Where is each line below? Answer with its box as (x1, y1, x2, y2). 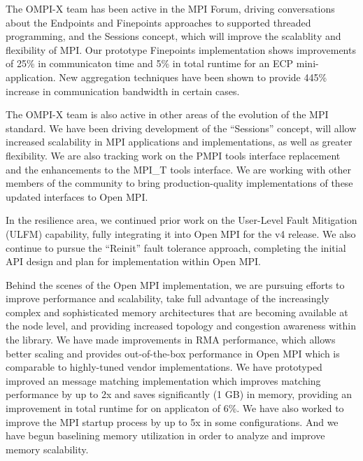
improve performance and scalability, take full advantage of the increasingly (6, 291, 329, 306)
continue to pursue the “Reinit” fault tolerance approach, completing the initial (6, 240, 346, 255)
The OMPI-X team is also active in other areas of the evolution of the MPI (6, 107, 329, 122)
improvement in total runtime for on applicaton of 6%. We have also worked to (6, 401, 344, 416)
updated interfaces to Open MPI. (6, 189, 148, 204)
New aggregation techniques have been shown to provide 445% (59, 69, 327, 84)
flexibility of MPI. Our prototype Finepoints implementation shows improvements (6, 42, 356, 57)
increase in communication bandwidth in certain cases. (6, 83, 240, 98)
